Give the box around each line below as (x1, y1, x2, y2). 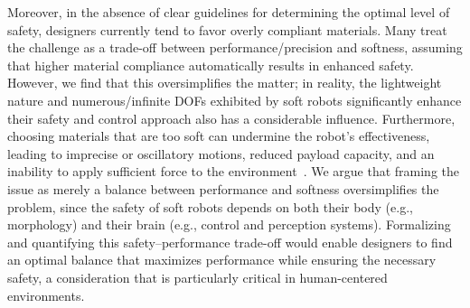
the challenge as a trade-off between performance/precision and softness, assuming (7, 38, 463, 57)
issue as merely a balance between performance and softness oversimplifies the (7, 179, 439, 198)
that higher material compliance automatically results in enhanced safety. (7, 55, 414, 74)
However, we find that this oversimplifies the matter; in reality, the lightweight (7, 73, 442, 92)
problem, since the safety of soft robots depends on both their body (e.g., (7, 197, 413, 216)
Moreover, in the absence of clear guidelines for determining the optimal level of (7, 3, 450, 21)
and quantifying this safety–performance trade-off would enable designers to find (7, 232, 453, 251)
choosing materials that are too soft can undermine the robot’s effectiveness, (7, 126, 430, 145)
